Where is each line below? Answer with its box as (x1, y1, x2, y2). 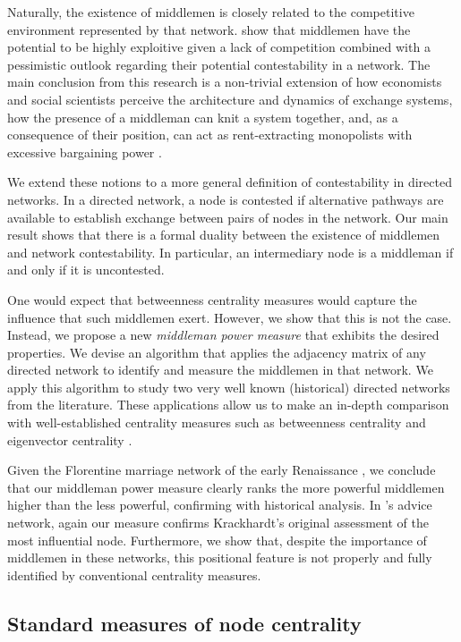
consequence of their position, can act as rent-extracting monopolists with (7, 125, 413, 144)
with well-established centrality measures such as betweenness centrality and (7, 413, 426, 432)
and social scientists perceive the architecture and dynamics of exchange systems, (7, 89, 453, 108)
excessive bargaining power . (7, 142, 162, 161)
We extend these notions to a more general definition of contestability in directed (7, 173, 452, 191)
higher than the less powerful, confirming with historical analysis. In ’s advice (7, 495, 432, 514)
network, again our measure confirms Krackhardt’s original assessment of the (7, 513, 429, 532)
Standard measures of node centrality (7, 609, 362, 637)
